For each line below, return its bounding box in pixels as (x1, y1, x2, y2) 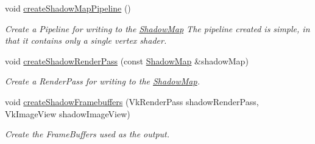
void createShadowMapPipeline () (5, 2, 131, 14)
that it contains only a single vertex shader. (5, 34, 167, 47)
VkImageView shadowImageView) (5, 107, 130, 120)
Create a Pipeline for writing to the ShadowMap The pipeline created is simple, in (5, 22, 310, 35)
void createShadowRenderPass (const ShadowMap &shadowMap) (5, 54, 249, 67)
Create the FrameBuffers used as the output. (5, 128, 170, 140)
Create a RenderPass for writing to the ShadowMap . (5, 75, 200, 87)
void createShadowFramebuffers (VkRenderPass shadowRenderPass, (5, 95, 259, 108)
